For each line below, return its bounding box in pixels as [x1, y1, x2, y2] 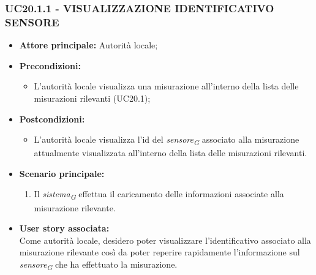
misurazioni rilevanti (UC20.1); [34, 91, 151, 104]
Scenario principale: [19, 167, 105, 179]
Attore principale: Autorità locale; [19, 39, 158, 51]
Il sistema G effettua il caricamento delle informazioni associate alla [34, 187, 284, 202]
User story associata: [19, 222, 110, 235]
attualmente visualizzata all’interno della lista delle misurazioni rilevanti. [34, 146, 307, 159]
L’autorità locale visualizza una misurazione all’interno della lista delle [34, 80, 299, 92]
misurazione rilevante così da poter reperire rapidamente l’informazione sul [19, 246, 300, 258]
